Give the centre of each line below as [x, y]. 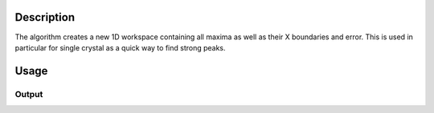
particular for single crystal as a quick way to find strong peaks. [120, 47]
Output [29, 94]
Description [45, 17]
